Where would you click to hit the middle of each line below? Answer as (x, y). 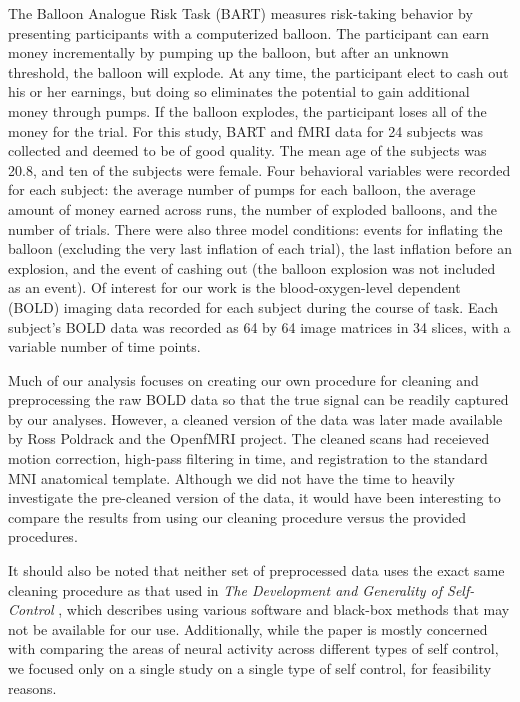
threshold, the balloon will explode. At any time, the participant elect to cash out (258, 71)
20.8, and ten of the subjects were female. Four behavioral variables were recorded (259, 169)
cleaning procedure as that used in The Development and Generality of (225, 589)
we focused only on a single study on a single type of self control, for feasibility (250, 668)
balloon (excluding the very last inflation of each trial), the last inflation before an (260, 248)
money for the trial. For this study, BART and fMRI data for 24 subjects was (246, 130)
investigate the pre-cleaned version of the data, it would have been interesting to (254, 497)
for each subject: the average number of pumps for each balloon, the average (242, 189)
